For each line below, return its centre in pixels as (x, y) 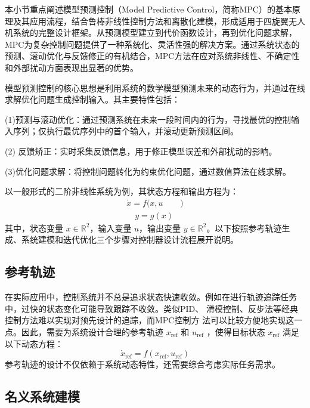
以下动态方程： (34, 343)
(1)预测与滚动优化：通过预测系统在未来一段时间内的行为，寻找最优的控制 (148, 119)
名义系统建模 (42, 396)
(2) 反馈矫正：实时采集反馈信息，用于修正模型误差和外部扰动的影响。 (141, 151)
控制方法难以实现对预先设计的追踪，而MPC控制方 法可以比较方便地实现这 (150, 320)
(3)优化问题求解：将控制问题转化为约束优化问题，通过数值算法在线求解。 (148, 171)
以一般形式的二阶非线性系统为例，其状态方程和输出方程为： (122, 191)
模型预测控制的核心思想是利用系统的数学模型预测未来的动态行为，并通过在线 (155, 87)
